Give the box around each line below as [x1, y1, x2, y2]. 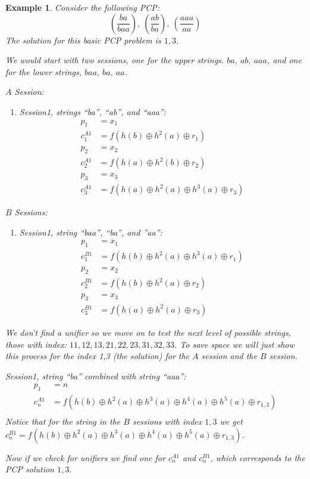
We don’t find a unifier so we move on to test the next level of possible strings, [5, 326, 291, 338]
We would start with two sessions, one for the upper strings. [5, 54, 224, 66]
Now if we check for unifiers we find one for [5, 451, 165, 463]
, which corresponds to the [210, 451, 305, 463]
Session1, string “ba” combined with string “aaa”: [5, 369, 186, 382]
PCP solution [5, 463, 54, 475]
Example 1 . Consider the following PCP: [5, 1, 160, 13]
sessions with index [132, 415, 202, 428]
